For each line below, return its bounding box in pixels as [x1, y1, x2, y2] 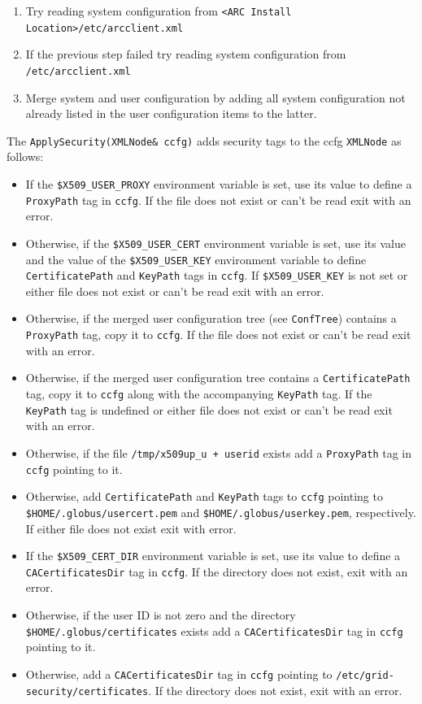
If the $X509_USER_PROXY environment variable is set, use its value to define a [25, 176, 412, 192]
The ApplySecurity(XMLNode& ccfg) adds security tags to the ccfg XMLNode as [7, 132, 402, 149]
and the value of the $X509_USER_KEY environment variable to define [25, 250, 367, 267]
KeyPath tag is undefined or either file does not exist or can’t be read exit [25, 401, 393, 418]
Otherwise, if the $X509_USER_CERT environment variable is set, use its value [25, 234, 406, 251]
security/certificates [25, 685, 149, 697]
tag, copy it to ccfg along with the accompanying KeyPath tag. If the [25, 385, 372, 402]
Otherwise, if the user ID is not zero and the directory [25, 606, 296, 624]
